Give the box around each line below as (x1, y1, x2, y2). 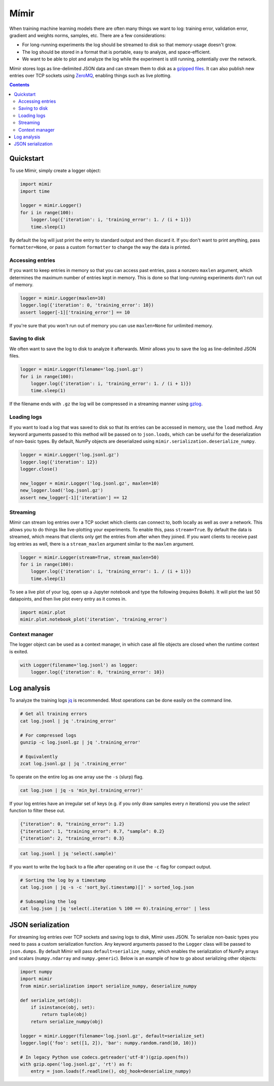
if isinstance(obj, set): (30, 1004, 95, 1010)
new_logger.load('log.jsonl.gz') (20, 488, 104, 493)
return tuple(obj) (41, 1012, 87, 1017)
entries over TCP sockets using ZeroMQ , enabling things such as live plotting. (9, 72, 172, 78)
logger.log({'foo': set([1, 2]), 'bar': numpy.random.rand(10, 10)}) (20, 1040, 197, 1046)
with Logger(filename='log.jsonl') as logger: (20, 662, 138, 668)
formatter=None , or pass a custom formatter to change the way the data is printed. (9, 244, 191, 250)
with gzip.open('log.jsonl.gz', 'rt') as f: (20, 1062, 133, 1067)
